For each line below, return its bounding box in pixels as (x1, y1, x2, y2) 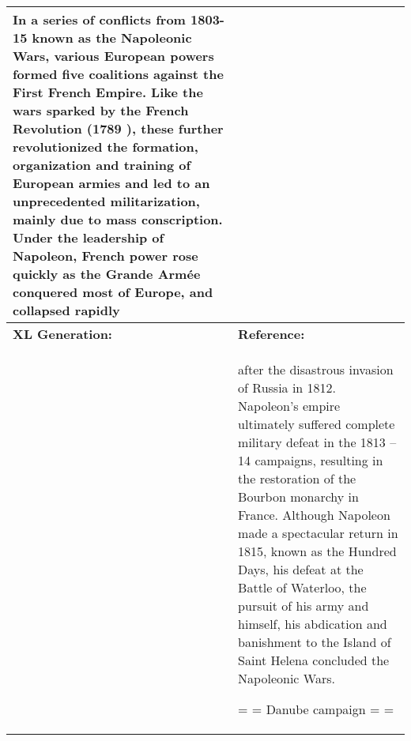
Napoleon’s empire (238, 397, 341, 415)
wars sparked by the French (13, 101, 189, 119)
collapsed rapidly (13, 301, 120, 319)
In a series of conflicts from (13, 10, 186, 28)
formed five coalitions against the (13, 65, 224, 83)
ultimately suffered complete (238, 415, 395, 433)
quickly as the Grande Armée (13, 265, 201, 283)
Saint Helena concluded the (238, 651, 390, 669)
